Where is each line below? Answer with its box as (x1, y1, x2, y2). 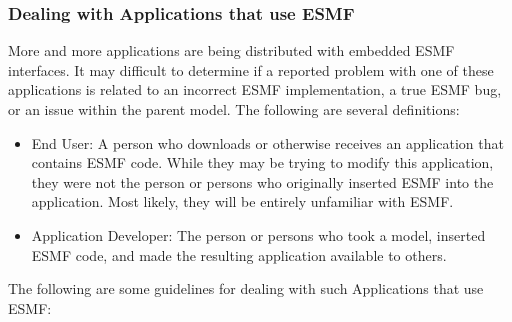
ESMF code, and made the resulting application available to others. (31, 244, 447, 265)
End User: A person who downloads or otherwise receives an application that (31, 132, 504, 153)
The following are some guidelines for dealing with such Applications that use (8, 278, 484, 299)
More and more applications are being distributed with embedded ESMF (8, 40, 455, 61)
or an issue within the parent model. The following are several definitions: (8, 99, 460, 119)
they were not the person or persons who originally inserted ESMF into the (31, 171, 494, 192)
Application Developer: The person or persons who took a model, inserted (31, 224, 486, 245)
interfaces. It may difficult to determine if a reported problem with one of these (8, 59, 494, 80)
